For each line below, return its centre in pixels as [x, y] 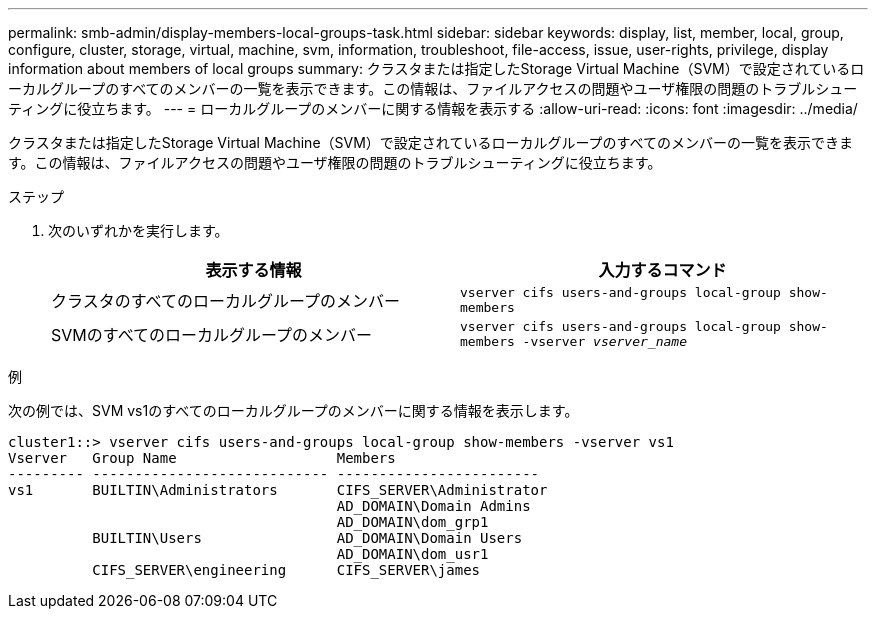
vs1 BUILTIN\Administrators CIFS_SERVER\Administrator [278, 490]
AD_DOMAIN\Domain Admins [433, 506]
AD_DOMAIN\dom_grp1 [412, 522]
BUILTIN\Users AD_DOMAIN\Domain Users [307, 538]
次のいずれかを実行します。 [138, 230]
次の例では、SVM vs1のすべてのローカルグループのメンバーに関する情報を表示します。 [293, 410]
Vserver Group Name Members [202, 458]
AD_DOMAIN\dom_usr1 [412, 554]
